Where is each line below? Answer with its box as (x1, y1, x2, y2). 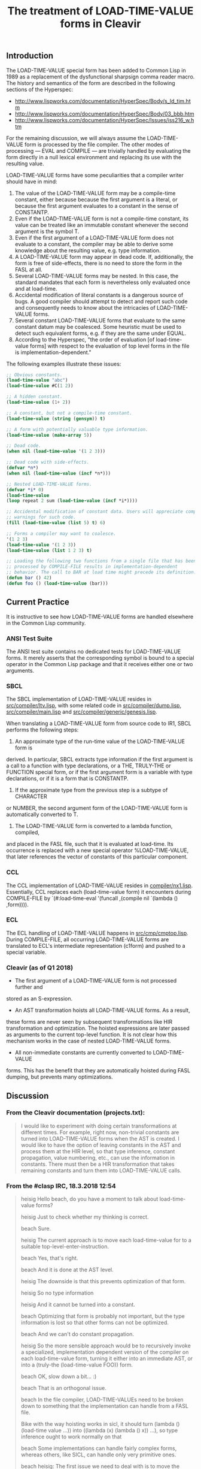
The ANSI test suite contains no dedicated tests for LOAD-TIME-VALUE (6, 648, 181, 655)
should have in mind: (6, 178, 58, 185)
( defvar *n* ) (6, 465, 39, 471)
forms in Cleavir (60, 17, 141, 31)
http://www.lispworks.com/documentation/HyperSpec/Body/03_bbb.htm (14, 110, 194, 117)
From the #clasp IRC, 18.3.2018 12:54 (6, 1181, 117, 1190)
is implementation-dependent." (14, 349, 92, 356)
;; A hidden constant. (6, 394, 63, 400)
